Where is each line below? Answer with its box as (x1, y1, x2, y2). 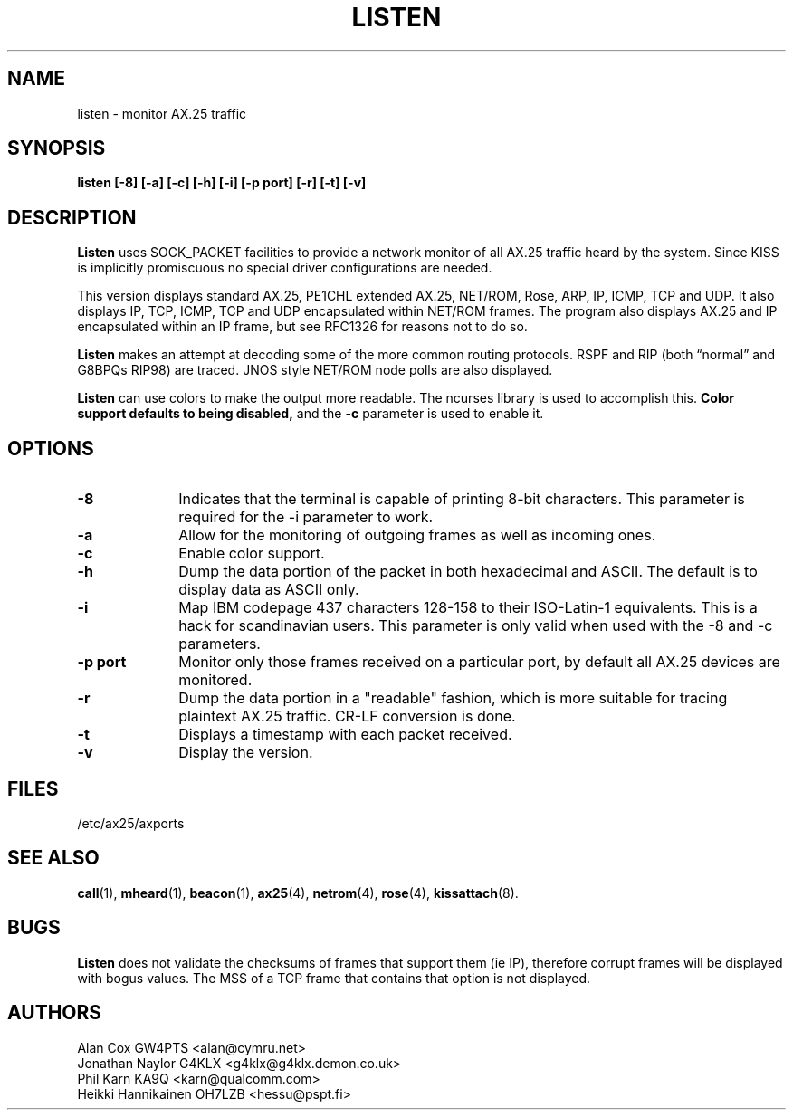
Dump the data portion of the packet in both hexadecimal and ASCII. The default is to (178, 562, 758, 581)
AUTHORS (7, 1001, 102, 1025)
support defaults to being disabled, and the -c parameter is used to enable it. (77, 406, 544, 422)
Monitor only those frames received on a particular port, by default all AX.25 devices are (178, 653, 780, 672)
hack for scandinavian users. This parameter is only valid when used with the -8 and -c (178, 616, 773, 635)
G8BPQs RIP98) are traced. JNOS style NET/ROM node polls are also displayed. (77, 362, 553, 378)
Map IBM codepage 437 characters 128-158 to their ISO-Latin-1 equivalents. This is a (178, 598, 758, 617)
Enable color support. (178, 544, 325, 563)
